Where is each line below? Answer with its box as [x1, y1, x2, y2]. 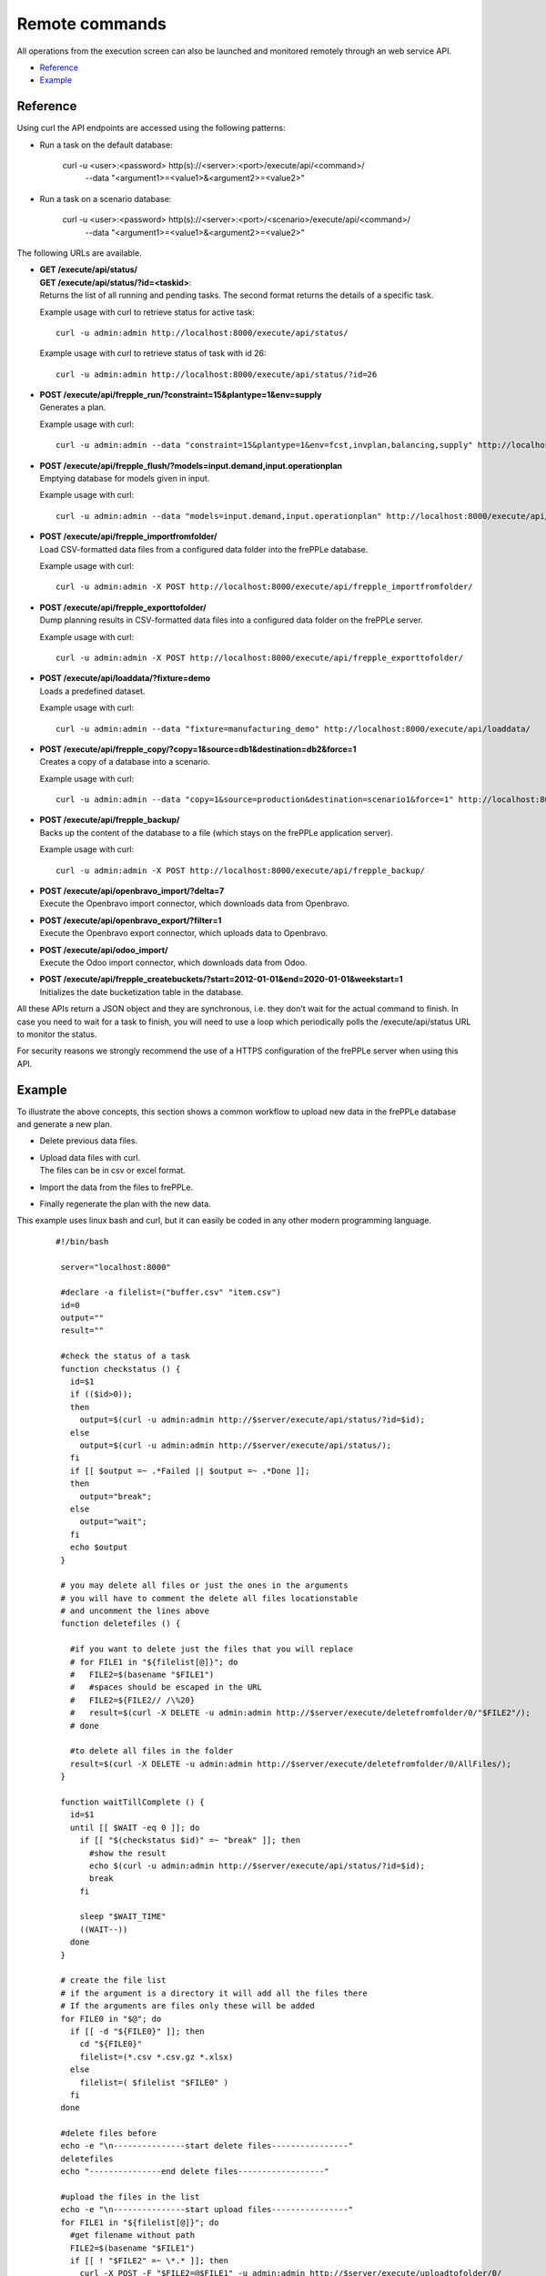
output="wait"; [79, 1517, 147, 1527]
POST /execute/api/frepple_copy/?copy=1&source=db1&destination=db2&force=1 [39, 743, 357, 755]
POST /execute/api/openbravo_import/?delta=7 [39, 886, 225, 897]
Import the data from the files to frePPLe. [39, 1182, 194, 1193]
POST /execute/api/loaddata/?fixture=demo [39, 673, 211, 684]
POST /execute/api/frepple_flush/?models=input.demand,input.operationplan [39, 460, 343, 471]
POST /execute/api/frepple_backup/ [39, 815, 180, 826]
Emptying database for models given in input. [39, 473, 210, 484]
